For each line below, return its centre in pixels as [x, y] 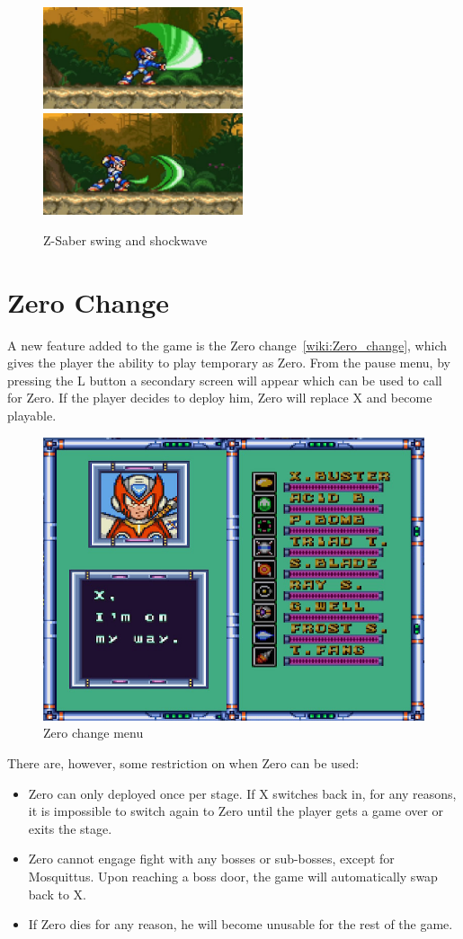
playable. [32, 416]
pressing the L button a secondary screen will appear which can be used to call [225, 380]
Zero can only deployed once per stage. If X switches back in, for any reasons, [242, 793]
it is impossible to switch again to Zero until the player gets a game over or [236, 811]
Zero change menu [93, 733]
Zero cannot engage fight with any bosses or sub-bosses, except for [211, 859]
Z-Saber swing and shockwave [125, 239]
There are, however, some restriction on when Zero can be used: [183, 762]
